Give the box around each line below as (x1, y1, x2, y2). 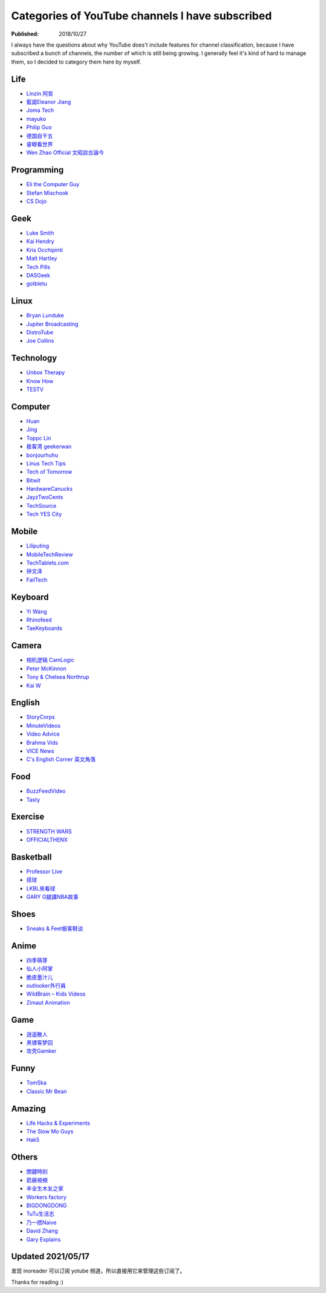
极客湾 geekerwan (26, 443, 72, 450)
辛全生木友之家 (26, 1185, 63, 1192)
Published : (11, 30, 39, 37)
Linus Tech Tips (26, 459, 66, 467)
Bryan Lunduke (26, 312, 65, 319)
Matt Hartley (26, 254, 57, 262)
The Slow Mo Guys (26, 1128, 74, 1135)
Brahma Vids (26, 739, 59, 746)
